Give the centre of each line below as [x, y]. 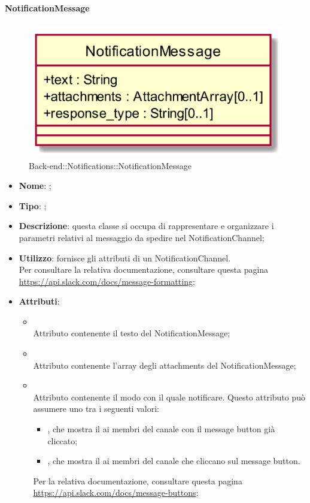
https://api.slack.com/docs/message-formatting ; [107, 281]
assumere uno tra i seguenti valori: [96, 409]
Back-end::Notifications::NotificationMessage [110, 165]
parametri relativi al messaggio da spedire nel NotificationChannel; [142, 237]
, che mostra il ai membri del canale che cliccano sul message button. [174, 461]
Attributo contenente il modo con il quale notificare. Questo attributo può [169, 397]
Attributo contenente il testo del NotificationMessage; [132, 333]
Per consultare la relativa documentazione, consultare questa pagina [144, 269]
